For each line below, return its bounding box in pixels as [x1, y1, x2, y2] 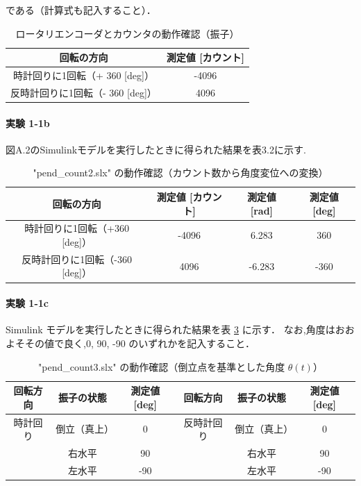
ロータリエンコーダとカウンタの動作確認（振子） [15, 26, 240, 40]
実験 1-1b [6, 115, 50, 130]
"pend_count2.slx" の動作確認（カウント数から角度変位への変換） [33, 165, 328, 180]
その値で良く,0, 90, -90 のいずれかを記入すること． [24, 335, 255, 350]
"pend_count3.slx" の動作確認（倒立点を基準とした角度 [38, 359, 285, 374]
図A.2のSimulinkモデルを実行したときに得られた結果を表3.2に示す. [6, 142, 306, 156]
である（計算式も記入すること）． [6, 3, 156, 17]
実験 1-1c [6, 296, 49, 310]
